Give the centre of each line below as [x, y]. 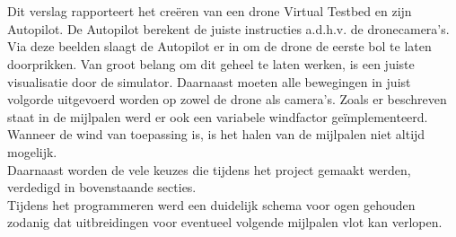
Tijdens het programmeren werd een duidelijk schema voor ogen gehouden [211, 204]
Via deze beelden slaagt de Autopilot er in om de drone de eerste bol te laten [219, 46]
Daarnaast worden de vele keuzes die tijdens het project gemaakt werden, [209, 169]
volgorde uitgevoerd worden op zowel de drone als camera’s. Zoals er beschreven [227, 99]
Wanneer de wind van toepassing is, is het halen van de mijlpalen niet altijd [216, 134]
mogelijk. [32, 151]
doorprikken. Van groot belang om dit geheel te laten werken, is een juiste [211, 63]
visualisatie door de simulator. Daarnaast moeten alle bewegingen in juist [209, 81]
